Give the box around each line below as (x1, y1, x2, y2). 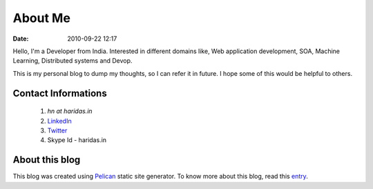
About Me (12, 10, 70, 26)
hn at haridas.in (47, 107, 93, 115)
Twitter (47, 126, 68, 135)
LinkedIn (47, 117, 72, 125)
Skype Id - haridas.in (47, 136, 107, 144)
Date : (12, 34, 29, 43)
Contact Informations (12, 87, 107, 99)
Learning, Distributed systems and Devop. (12, 57, 133, 65)
